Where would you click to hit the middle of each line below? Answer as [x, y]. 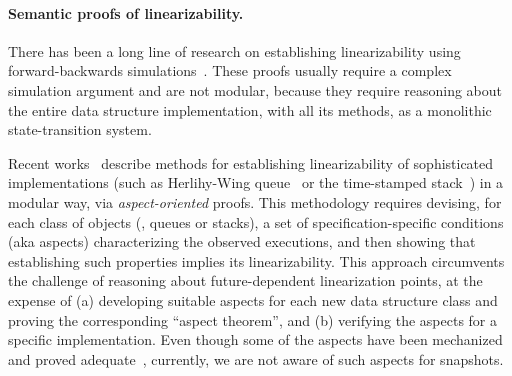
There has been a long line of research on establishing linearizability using [234, 50]
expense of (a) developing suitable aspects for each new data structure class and [253, 299]
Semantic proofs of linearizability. [126, 12]
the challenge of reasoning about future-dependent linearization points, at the [245, 280]
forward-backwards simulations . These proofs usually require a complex [230, 70]
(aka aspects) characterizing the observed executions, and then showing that [242, 241]
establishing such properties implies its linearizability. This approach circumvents [256, 260]
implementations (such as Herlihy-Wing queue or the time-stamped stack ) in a [256, 182]
